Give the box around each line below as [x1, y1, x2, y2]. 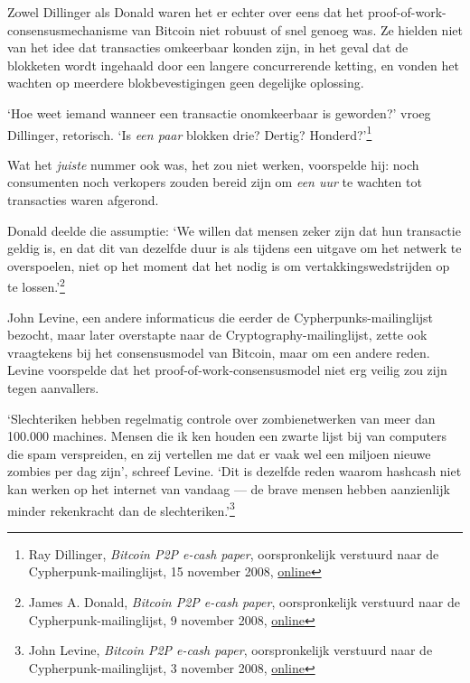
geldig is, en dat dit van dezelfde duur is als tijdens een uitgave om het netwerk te [7, 239, 462, 257]
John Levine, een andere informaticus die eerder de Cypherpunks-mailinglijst [7, 307, 434, 326]
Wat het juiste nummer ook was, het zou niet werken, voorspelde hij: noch [7, 154, 419, 173]
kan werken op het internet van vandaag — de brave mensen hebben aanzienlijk [7, 479, 450, 498]
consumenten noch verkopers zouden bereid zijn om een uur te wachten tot [7, 173, 422, 192]
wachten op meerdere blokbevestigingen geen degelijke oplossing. [7, 73, 364, 92]
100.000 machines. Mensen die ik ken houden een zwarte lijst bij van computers [7, 426, 447, 445]
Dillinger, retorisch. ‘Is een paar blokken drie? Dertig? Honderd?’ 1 [7, 122, 372, 144]
